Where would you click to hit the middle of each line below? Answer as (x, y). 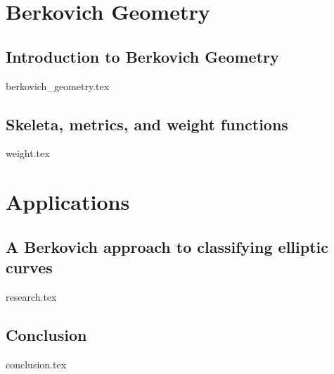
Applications (68, 202)
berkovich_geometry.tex (58, 86)
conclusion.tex (36, 364)
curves (29, 267)
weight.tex (28, 153)
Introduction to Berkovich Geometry (142, 56)
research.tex (31, 296)
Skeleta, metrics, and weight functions (147, 124)
